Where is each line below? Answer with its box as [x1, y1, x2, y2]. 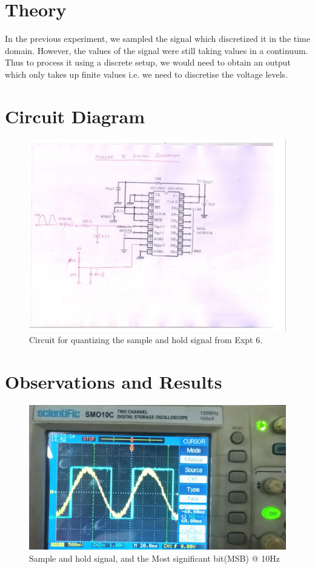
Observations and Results [5, 369, 222, 394]
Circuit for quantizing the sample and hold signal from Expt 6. [29, 333, 263, 346]
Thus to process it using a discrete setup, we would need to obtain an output [5, 56, 291, 69]
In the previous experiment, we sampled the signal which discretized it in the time [5, 32, 310, 45]
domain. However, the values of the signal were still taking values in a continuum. [5, 44, 308, 56]
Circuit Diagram [5, 103, 145, 128]
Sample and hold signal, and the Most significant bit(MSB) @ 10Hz [29, 551, 280, 564]
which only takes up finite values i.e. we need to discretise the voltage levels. [5, 67, 288, 80]
